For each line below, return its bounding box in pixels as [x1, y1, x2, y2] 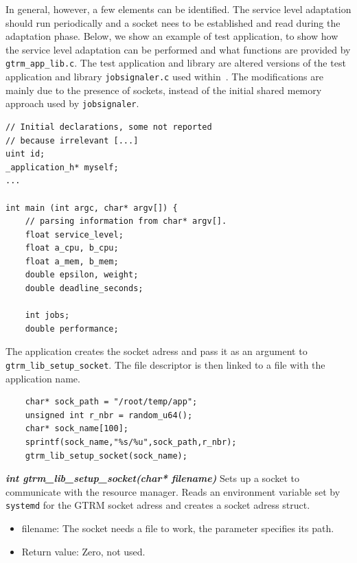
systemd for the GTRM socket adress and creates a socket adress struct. [5, 498, 310, 512]
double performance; [25, 323, 119, 334]
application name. [5, 371, 80, 385]
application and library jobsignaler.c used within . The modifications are [5, 69, 323, 84]
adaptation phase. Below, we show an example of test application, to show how [5, 29, 338, 43]
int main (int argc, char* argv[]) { [5, 203, 178, 213]
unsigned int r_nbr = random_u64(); [25, 410, 193, 420]
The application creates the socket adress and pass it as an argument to [5, 344, 308, 358]
